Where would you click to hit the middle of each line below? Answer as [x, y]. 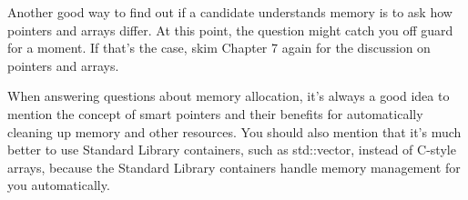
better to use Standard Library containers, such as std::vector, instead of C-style [232, 150]
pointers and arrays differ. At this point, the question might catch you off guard [230, 30]
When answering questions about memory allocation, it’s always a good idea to [229, 96]
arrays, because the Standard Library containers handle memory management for [234, 167]
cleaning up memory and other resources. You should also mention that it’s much [234, 131]
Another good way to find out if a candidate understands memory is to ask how [230, 12]
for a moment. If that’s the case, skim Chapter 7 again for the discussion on [219, 48]
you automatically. [59, 185]
